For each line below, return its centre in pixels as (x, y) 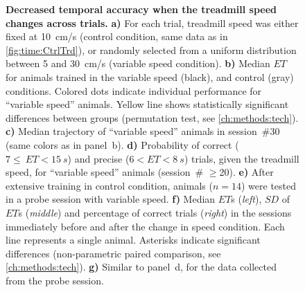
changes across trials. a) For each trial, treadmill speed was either (152, 22)
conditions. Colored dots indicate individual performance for (134, 90)
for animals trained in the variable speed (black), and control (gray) (150, 76)
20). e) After (246, 172)
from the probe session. (55, 280)
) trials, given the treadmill (242, 158)
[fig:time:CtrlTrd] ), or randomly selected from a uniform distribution (151, 49)
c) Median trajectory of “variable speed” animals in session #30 (143, 131)
